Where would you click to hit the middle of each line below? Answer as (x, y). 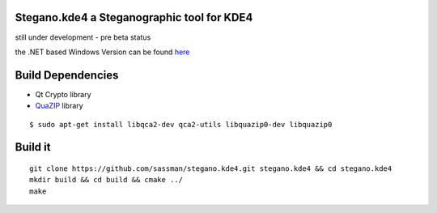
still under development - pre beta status (83, 37)
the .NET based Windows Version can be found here (102, 52)
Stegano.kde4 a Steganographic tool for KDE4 (134, 17)
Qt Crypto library (63, 94)
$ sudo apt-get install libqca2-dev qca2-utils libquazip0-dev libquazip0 (181, 124)
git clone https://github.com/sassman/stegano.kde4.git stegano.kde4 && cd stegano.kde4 (211, 169)
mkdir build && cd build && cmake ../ (106, 180)
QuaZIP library (59, 106)
